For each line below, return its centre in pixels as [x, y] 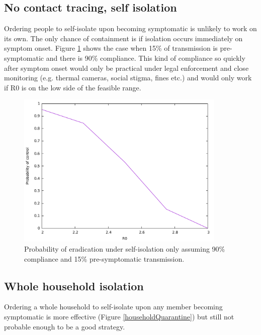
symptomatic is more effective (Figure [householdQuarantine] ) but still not [119, 317]
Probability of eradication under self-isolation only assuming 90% [125, 249]
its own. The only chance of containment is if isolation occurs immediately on [123, 38]
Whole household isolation [74, 286]
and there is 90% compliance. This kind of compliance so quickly [146, 58]
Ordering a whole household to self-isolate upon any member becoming [113, 307]
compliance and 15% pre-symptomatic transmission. [104, 258]
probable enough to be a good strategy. [65, 326]
